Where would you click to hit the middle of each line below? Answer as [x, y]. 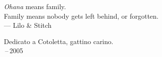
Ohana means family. [35, 6]
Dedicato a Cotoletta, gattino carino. [59, 41]
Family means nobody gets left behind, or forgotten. [81, 16]
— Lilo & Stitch [28, 25]
